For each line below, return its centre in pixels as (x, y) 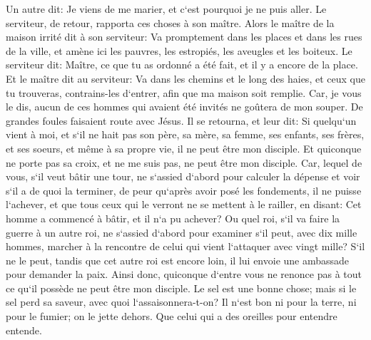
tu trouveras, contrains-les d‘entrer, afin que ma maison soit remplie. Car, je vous (184, 92)
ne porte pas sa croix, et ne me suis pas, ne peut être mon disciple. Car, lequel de (184, 162)
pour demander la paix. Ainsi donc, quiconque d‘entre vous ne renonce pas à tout (184, 274)
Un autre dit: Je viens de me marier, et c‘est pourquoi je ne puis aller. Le (166, 9)
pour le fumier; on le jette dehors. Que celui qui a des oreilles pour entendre (172, 316)
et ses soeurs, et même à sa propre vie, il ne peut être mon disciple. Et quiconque (184, 148)
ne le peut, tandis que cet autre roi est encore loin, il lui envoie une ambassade (178, 260)
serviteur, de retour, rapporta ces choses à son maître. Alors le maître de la (170, 22)
